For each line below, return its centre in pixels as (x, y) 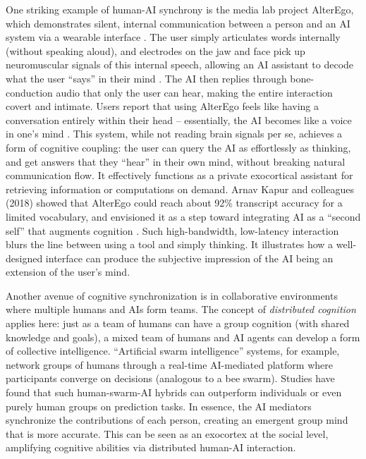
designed (24, 258)
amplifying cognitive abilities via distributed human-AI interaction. (151, 447)
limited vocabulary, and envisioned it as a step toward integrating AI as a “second (183, 216)
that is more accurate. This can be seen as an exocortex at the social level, (167, 433)
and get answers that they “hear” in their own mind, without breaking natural (176, 161)
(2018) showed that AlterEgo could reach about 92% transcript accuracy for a (174, 203)
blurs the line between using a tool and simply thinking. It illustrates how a (170, 244)
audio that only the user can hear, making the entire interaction (194, 92)
